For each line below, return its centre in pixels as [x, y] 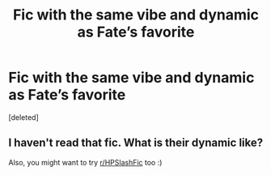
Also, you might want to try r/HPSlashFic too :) [85, 162]
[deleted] [23, 117]
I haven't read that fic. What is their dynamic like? [136, 143]
